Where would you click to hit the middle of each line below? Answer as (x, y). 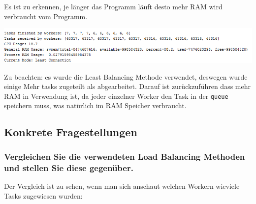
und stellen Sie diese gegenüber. (69, 167)
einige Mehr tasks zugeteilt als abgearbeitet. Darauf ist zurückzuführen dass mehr (128, 86)
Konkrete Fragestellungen (71, 132)
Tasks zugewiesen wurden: (43, 195)
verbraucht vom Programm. (46, 16)
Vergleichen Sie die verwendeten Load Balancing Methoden (125, 156)
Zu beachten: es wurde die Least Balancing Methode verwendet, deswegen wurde (126, 76)
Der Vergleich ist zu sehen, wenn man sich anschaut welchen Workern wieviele (122, 186)
